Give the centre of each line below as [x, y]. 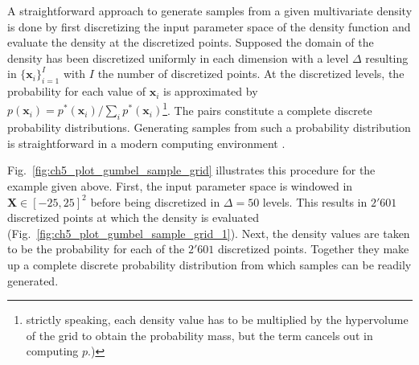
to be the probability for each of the [96, 249]
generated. [33, 280]
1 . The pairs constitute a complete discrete [267, 109]
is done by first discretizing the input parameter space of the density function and [209, 26]
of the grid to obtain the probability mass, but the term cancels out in [199, 335]
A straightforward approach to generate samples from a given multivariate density [210, 10]
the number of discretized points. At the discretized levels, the [251, 74]
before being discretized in [155, 201]
